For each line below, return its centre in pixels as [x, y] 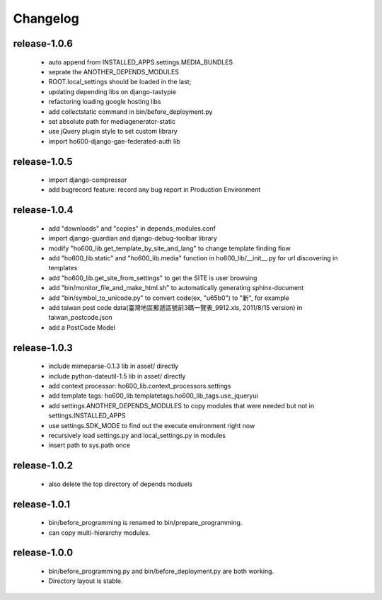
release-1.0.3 [43, 348]
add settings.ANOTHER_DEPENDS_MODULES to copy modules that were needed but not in [181, 405]
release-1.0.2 [43, 466]
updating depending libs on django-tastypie [112, 91]
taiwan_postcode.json [80, 318]
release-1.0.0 [43, 553]
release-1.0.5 [43, 162]
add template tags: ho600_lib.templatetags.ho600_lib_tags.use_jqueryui [153, 396]
